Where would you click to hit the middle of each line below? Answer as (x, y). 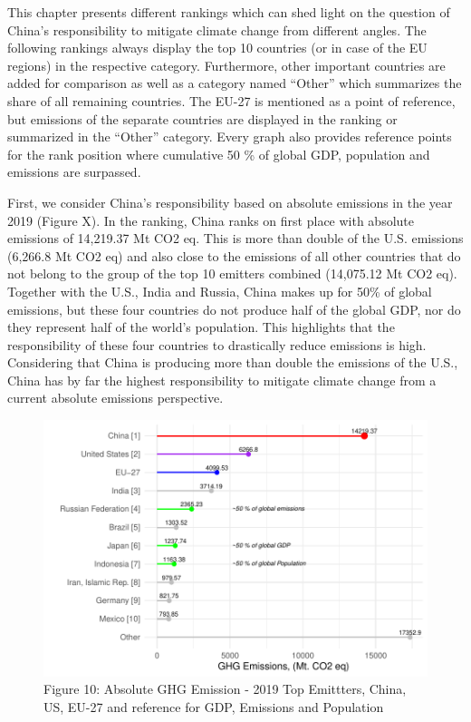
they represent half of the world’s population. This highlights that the (201, 327)
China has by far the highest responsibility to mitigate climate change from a (222, 380)
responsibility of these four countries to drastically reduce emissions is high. (217, 344)
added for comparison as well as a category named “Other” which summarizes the (235, 83)
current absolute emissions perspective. (115, 398)
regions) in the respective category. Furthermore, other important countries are (226, 65)
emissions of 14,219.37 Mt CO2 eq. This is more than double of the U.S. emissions (235, 238)
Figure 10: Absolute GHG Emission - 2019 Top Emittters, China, (225, 689)
